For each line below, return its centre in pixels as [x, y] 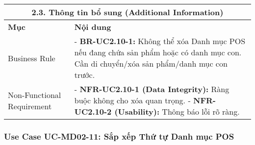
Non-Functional [35, 95]
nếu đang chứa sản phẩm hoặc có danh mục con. [158, 52]
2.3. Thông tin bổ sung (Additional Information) [127, 12]
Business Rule [32, 58]
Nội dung [93, 27]
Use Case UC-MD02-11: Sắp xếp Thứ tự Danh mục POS [119, 136]
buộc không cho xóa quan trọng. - [132, 100]
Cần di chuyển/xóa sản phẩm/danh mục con [151, 63]
